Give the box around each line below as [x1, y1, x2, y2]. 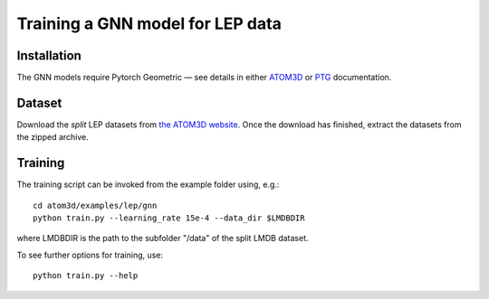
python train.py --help [33, 271, 139, 281]
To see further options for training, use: [16, 249, 163, 260]
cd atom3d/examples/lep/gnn [33, 200, 158, 210]
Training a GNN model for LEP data [16, 14, 283, 33]
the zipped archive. [16, 132, 90, 143]
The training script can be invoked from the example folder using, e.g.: [16, 179, 280, 190]
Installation [16, 48, 81, 63]
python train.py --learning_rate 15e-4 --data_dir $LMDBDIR [33, 213, 305, 223]
